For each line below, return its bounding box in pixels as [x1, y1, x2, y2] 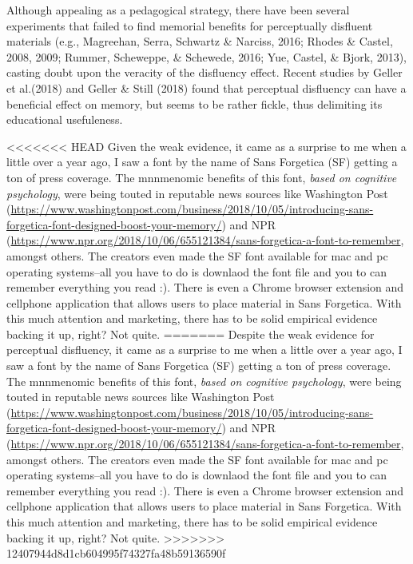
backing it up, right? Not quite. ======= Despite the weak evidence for [6, 325, 375, 342]
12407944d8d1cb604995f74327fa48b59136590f [6, 545, 226, 562]
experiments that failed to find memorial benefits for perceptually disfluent [6, 17, 373, 34]
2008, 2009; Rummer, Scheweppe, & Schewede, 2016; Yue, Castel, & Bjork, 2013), [6, 48, 407, 65]
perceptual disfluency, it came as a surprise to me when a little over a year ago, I [6, 341, 403, 358]
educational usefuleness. [6, 111, 123, 128]
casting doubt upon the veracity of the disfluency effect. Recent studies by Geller [6, 64, 403, 81]
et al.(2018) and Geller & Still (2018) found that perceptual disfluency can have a [6, 79, 407, 96]
